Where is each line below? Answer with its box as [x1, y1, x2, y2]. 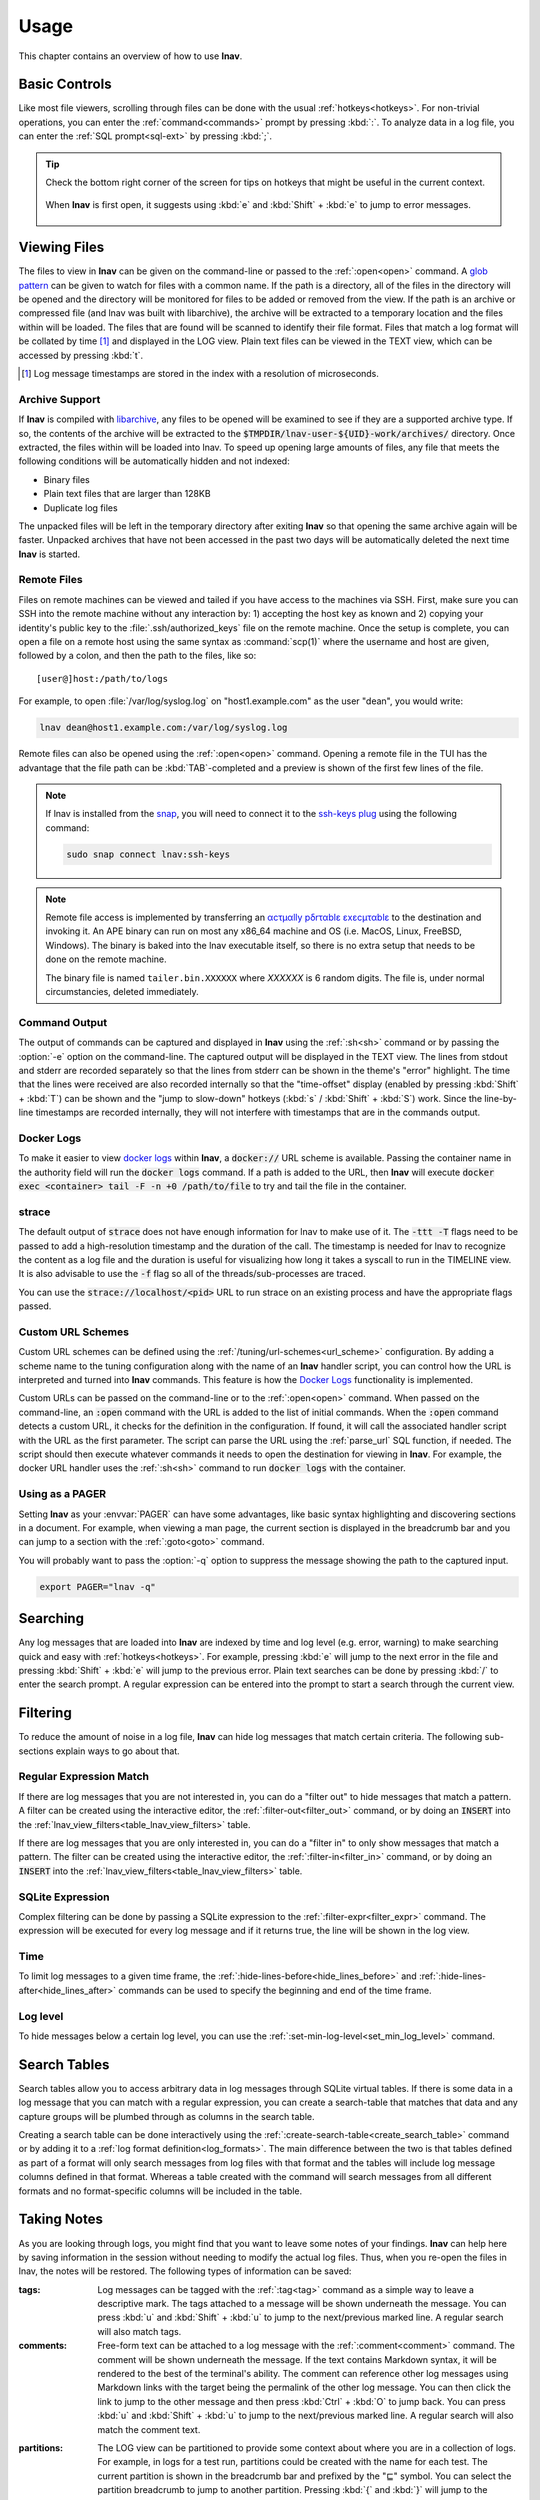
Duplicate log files [43, 501, 119, 514]
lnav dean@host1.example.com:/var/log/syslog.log [39, 722, 288, 734]
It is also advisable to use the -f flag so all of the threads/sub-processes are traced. [18, 1268, 366, 1280]
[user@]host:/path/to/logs [36, 673, 169, 684]
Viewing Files [18, 239, 105, 256]
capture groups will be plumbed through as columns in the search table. [18, 2110, 315, 2122]
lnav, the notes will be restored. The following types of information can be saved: [18, 2265, 352, 2277]
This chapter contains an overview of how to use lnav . [18, 50, 243, 62]
